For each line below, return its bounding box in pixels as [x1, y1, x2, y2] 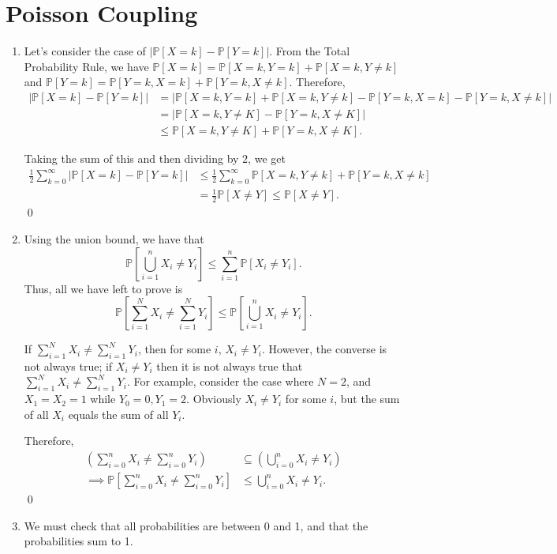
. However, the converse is [261, 341, 387, 357]
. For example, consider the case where [126, 373, 314, 390]
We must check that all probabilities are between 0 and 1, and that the [24, 517, 368, 533]
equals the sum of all [68, 405, 169, 422]
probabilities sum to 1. [24, 533, 133, 549]
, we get [248, 150, 286, 166]
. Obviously [186, 390, 241, 407]
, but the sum [334, 390, 400, 407]
